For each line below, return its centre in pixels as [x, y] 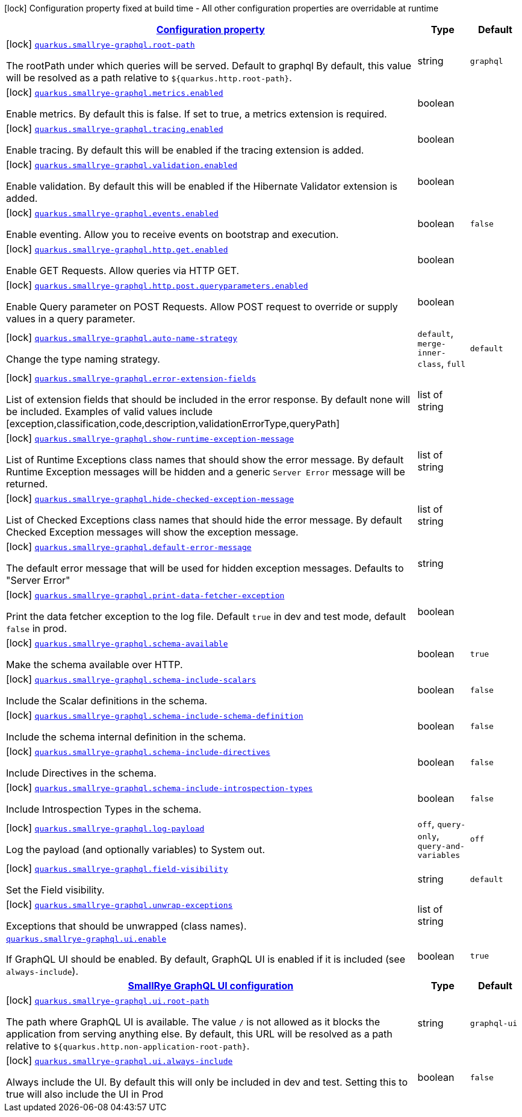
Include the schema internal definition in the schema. [126, 737]
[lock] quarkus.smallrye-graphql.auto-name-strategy [122, 337]
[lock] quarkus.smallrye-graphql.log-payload [105, 828]
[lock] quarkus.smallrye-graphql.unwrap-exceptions [120, 904]
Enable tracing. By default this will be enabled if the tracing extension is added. [185, 150]
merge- [432, 344]
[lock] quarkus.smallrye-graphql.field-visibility [117, 868]
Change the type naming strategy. [83, 359]
